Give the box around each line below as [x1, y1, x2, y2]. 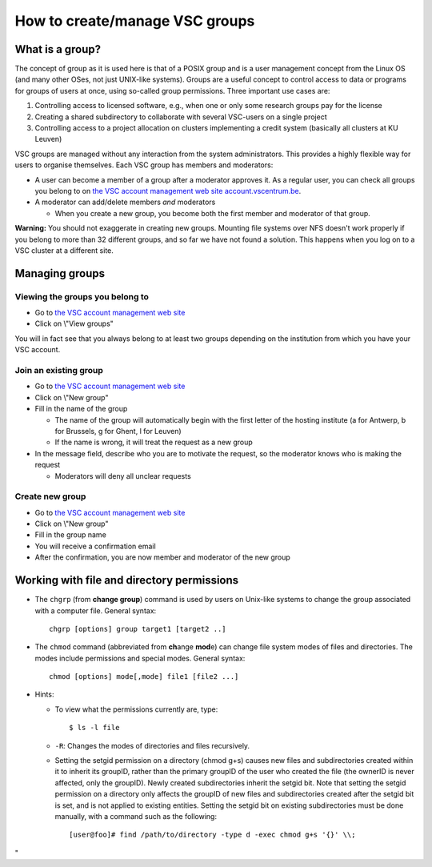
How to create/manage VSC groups [14, 12, 255, 30]
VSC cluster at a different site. [14, 245, 114, 255]
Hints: [34, 689, 54, 700]
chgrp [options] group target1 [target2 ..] [49, 624, 227, 633]
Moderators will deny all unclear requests [54, 471, 191, 480]
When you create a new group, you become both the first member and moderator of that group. [54, 208, 371, 218]
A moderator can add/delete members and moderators [34, 197, 216, 207]
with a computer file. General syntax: [34, 605, 157, 616]
